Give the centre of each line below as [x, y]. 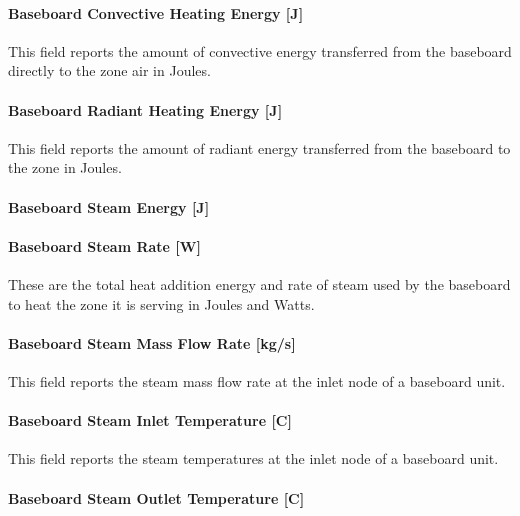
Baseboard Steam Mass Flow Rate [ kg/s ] [152, 342]
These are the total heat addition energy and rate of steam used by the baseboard [259, 283]
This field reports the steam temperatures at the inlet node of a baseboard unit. [253, 458]
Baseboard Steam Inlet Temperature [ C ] [150, 420]
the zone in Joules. [65, 167]
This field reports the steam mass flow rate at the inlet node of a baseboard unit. [257, 380]
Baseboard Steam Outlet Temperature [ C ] [156, 497]
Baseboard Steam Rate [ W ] [104, 245]
